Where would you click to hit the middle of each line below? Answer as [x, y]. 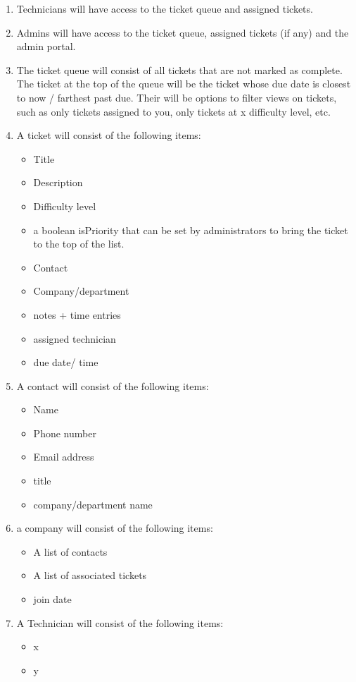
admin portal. [46, 46]
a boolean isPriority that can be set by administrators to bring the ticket [191, 230]
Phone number [65, 433]
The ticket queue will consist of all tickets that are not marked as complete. [179, 69]
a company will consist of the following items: [115, 528]
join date [52, 599]
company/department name [93, 504]
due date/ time [66, 362]
